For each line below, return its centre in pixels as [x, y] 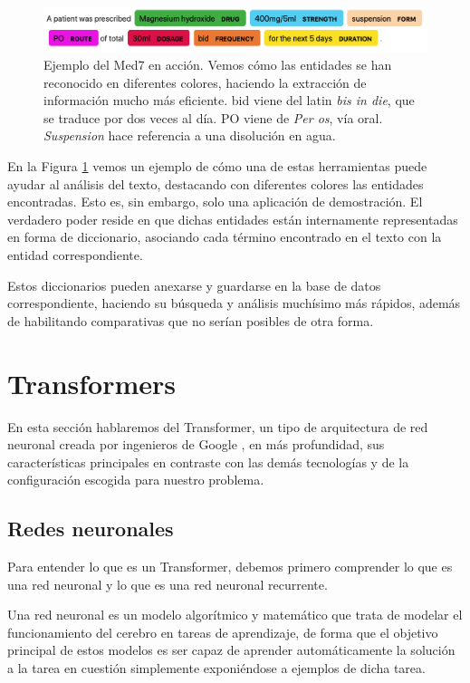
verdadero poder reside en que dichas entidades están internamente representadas [233, 219]
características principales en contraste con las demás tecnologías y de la [208, 462]
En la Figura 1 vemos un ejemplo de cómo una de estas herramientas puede [217, 166]
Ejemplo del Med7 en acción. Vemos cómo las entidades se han [218, 65]
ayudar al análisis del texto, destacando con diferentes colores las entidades [216, 183]
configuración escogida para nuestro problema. [136, 480]
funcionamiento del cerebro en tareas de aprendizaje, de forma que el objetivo [223, 632]
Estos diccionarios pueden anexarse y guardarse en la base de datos [194, 285]
